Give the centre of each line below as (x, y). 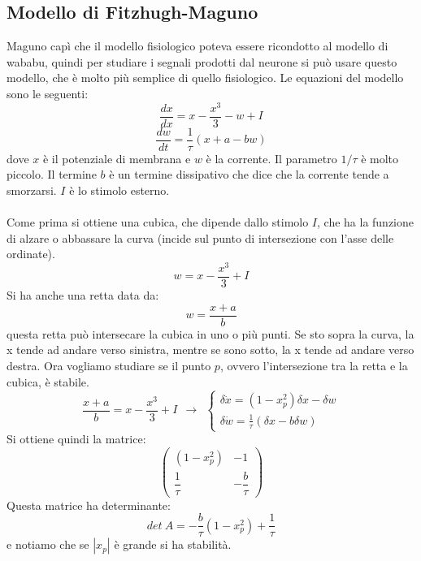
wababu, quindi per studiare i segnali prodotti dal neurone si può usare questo (202, 61)
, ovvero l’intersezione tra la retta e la (314, 365)
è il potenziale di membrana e (117, 158)
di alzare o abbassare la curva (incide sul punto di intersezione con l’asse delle (200, 237)
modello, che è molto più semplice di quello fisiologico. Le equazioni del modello (205, 78)
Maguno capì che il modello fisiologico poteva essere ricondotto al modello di (197, 46)
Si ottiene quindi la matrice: (76, 439)
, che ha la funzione (366, 222)
